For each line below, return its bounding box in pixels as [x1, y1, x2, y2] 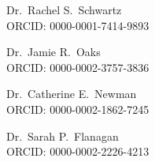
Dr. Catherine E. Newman [6, 85, 137, 102]
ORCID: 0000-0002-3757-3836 [6, 58, 149, 75]
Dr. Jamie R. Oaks [6, 43, 101, 60]
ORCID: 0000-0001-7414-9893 [6, 17, 149, 33]
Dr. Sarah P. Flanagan [6, 127, 119, 144]
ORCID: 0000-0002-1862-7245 [6, 100, 149, 117]
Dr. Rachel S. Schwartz [6, 2, 122, 17]
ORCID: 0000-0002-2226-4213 [6, 143, 149, 160]
